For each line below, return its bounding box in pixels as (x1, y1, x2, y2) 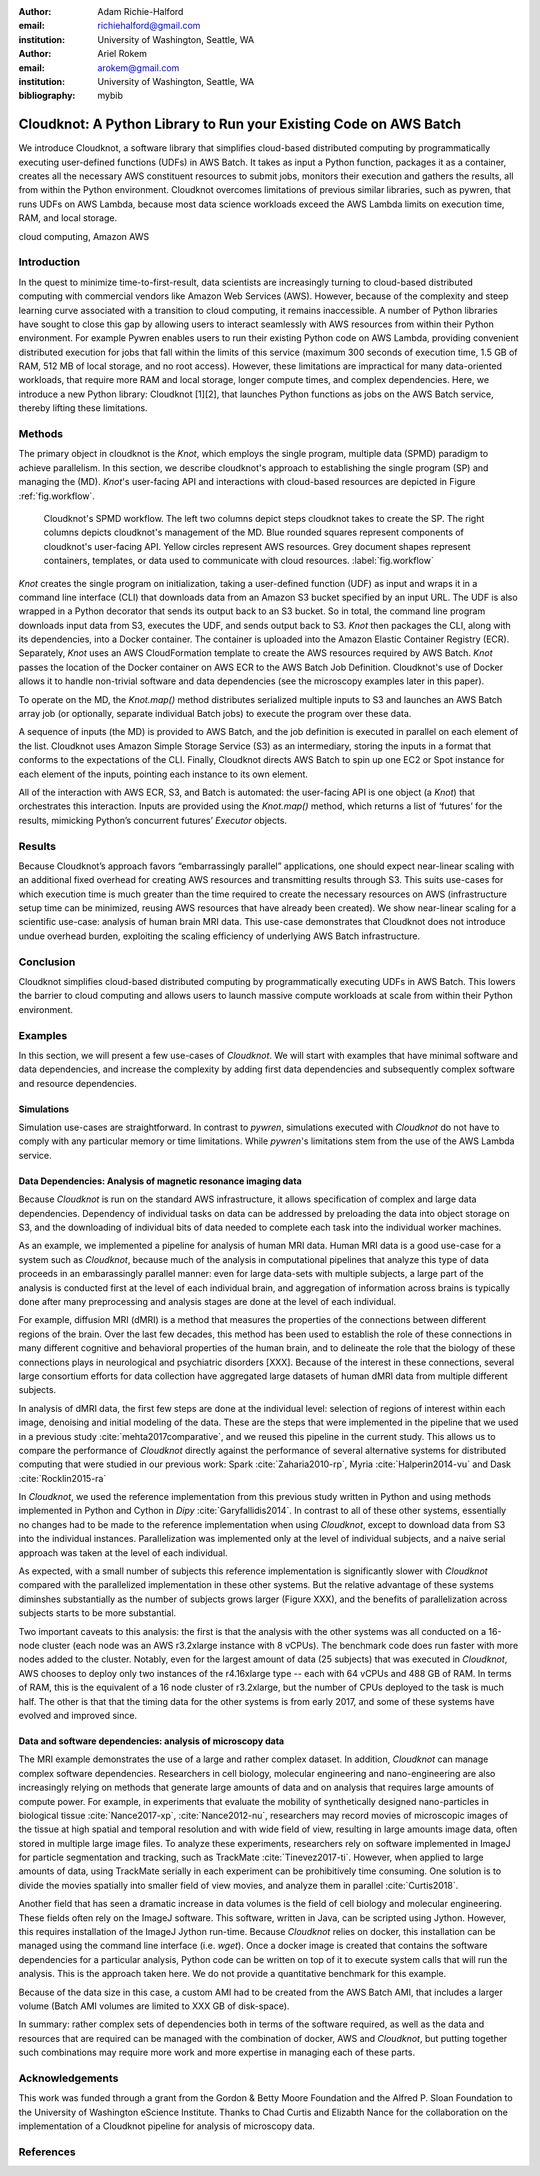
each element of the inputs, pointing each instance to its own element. (18, 768, 309, 780)
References (18, 2145, 76, 2159)
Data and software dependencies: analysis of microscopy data (18, 1735, 285, 1747)
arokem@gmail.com (97, 61, 180, 74)
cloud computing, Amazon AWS (18, 230, 150, 242)
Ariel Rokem (97, 48, 147, 60)
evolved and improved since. (18, 1709, 138, 1721)
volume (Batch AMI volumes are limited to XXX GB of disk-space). (18, 2000, 290, 2012)
